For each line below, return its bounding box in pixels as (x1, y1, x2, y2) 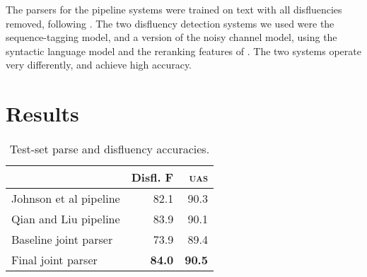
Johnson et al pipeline (11, 190, 120, 207)
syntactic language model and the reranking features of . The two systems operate (6, 43, 361, 58)
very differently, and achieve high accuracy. (6, 57, 192, 72)
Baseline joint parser (11, 231, 113, 248)
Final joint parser (11, 252, 98, 269)
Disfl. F (131, 169, 174, 186)
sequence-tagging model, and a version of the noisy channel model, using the (6, 30, 337, 45)
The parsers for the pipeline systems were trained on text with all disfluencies (6, 2, 342, 16)
